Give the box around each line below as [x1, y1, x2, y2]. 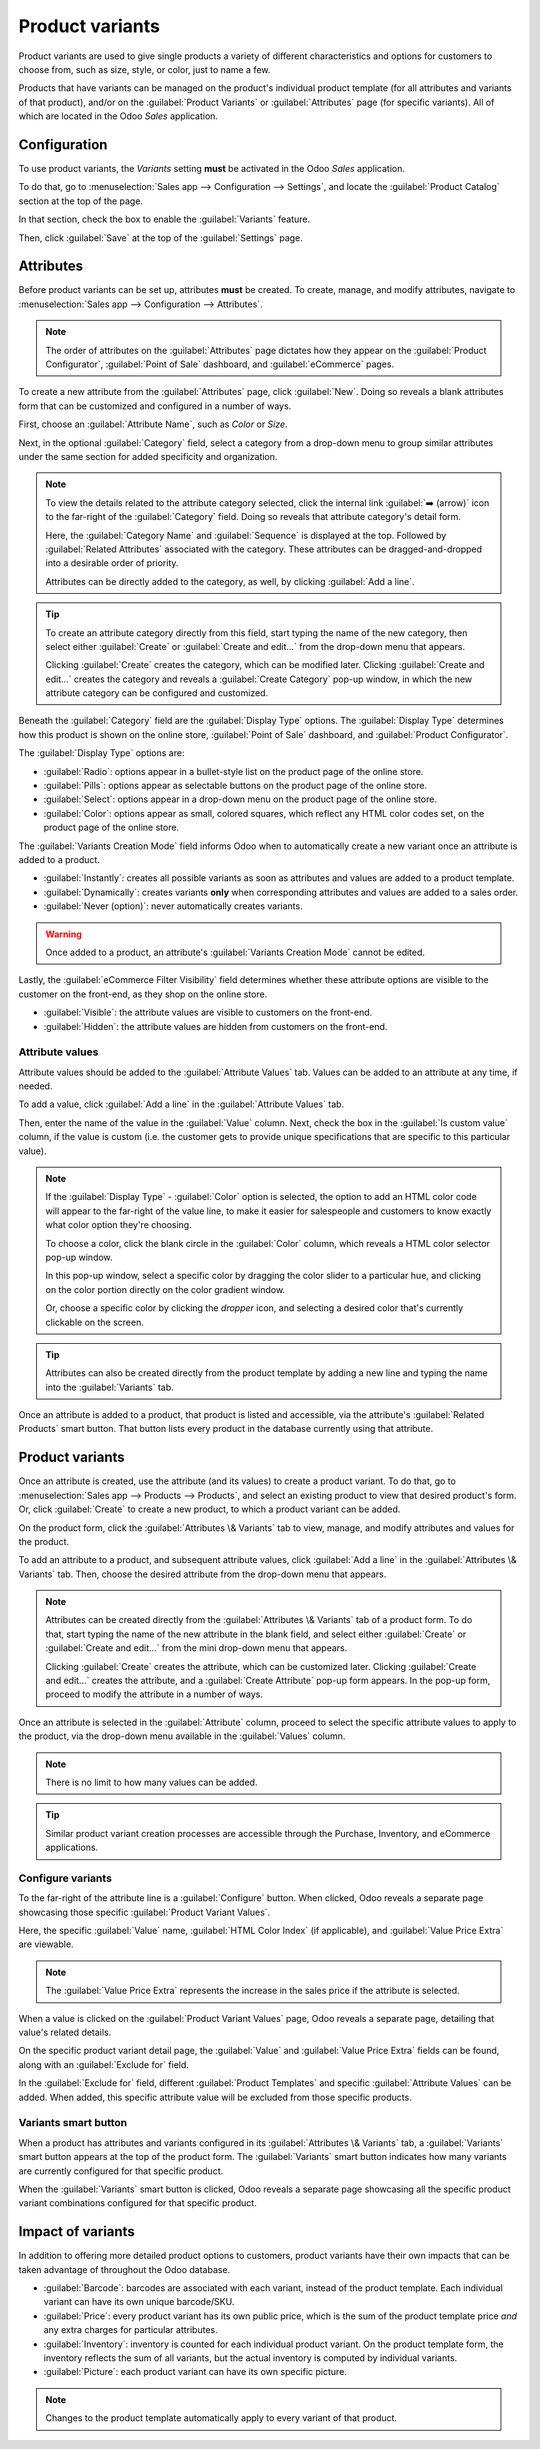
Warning [45, 928, 82, 940]
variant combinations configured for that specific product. [18, 2197, 257, 2209]
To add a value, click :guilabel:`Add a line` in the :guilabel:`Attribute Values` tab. [18, 1098, 345, 1110]
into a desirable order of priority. [45, 557, 179, 569]
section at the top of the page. [18, 195, 144, 207]
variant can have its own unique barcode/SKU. [43, 2296, 235, 2308]
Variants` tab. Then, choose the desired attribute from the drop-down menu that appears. [18, 1568, 387, 1580]
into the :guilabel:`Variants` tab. [45, 1381, 174, 1393]
